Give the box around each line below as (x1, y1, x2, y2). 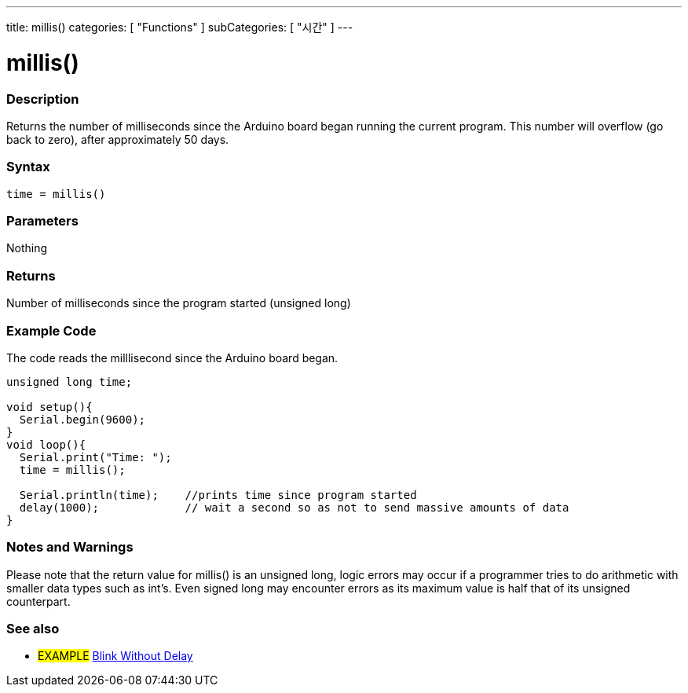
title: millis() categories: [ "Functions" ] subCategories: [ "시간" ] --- (6, 20, 353, 34)
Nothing (6, 241, 48, 255)
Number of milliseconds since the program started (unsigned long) (6, 296, 351, 310)
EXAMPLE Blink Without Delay (38, 649, 193, 663)
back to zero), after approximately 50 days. (6, 132, 229, 146)
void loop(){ (6, 438, 86, 451)
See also (6, 621, 60, 636)
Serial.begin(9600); (19, 412, 146, 426)
